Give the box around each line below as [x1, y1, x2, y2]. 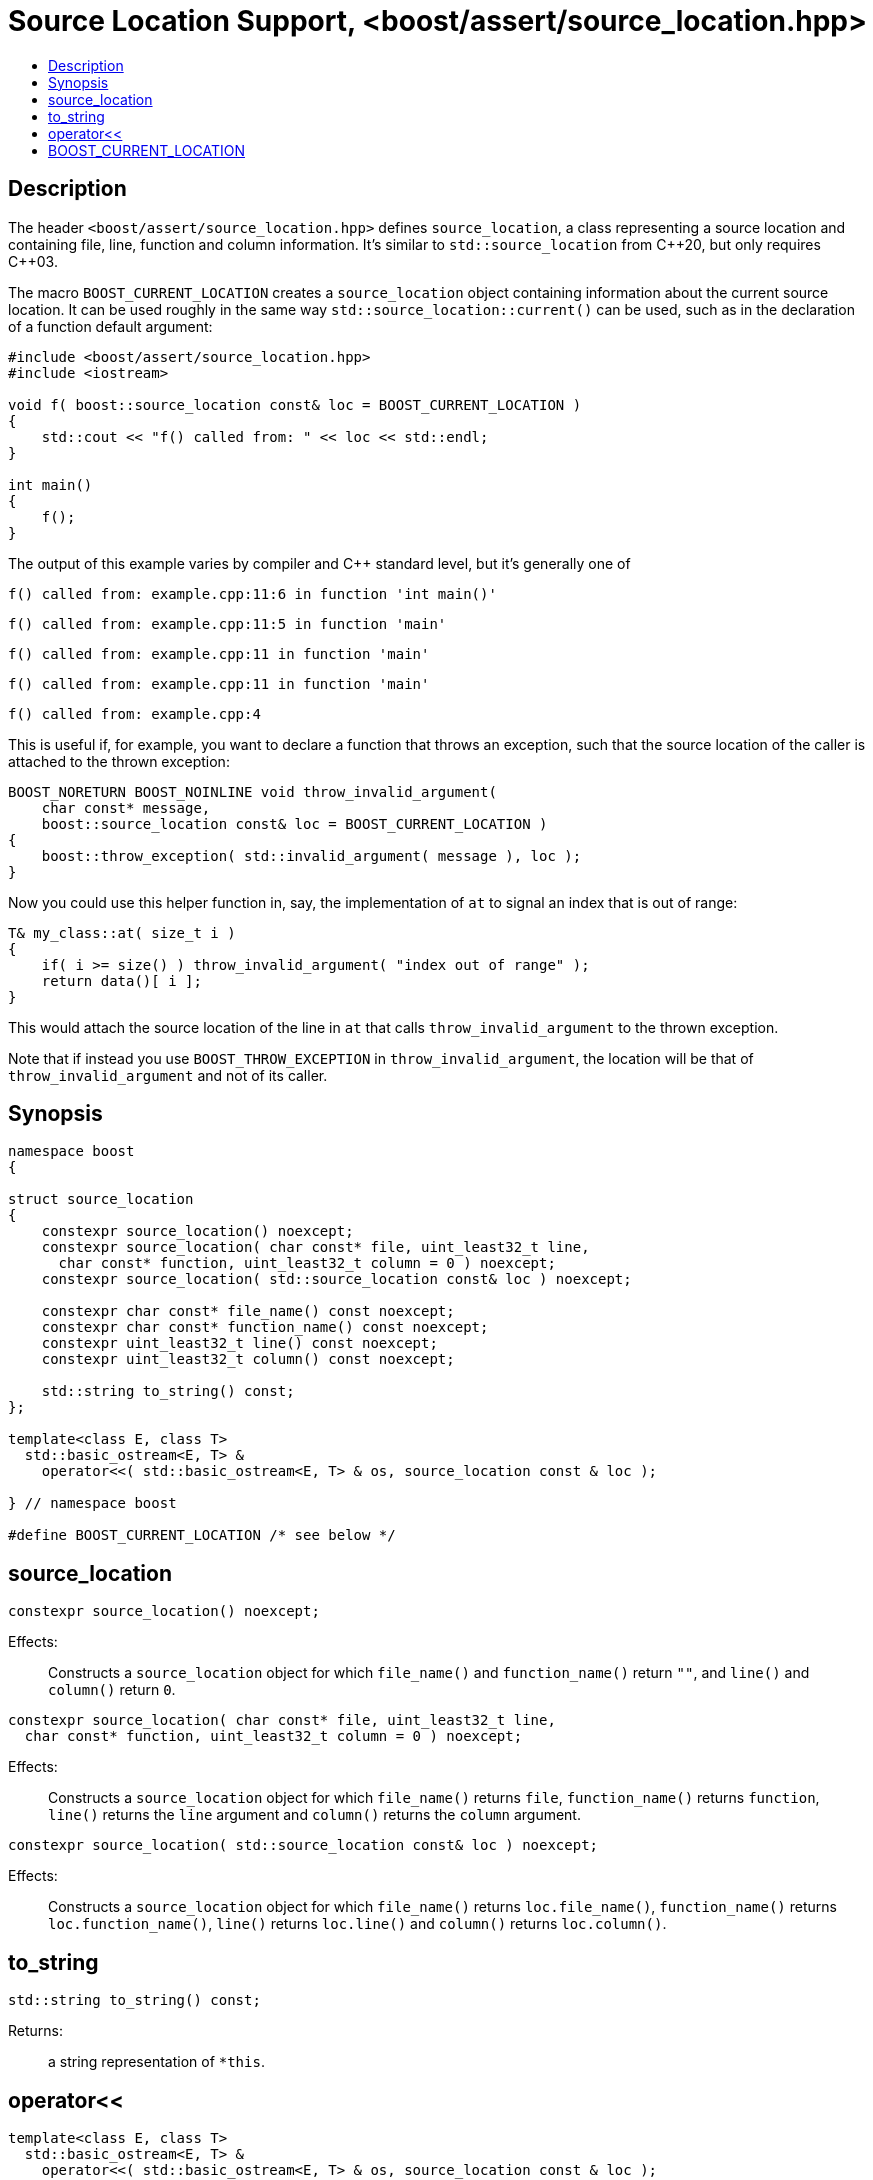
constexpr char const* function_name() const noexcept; [41, 1319, 489, 1336]
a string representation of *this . [48, 2053, 265, 2071]
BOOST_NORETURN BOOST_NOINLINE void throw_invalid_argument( [8, 783, 497, 800]
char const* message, [41, 799, 211, 816]
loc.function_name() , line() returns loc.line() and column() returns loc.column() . [48, 1915, 667, 1933]
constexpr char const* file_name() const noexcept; [41, 1303, 455, 1320]
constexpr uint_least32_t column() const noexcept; [41, 1351, 455, 1368]
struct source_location [8, 1191, 194, 1208]
